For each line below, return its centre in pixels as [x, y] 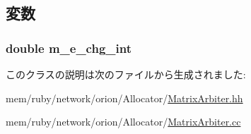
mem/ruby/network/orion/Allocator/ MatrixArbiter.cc [123, 122]
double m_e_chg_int [69, 48]
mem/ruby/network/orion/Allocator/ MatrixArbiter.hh [124, 98]
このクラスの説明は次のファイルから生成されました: [126, 74]
